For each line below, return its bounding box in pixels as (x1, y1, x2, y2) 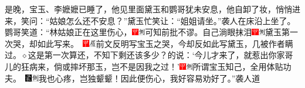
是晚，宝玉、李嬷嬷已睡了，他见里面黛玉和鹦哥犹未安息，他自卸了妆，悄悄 (5, 3, 292, 15)
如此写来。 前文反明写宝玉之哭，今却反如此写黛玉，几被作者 (37, 37, 285, 49)
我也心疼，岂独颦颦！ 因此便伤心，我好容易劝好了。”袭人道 (38, 72, 260, 84)
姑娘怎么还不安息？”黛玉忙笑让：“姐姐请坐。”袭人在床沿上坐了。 (49, 14, 296, 26)
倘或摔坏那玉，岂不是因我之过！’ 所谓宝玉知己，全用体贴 (53, 60, 283, 72)
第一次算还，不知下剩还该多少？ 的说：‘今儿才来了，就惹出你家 (44, 49, 285, 61)
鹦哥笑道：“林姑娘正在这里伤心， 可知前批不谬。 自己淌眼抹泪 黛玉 (5, 26, 282, 38)
